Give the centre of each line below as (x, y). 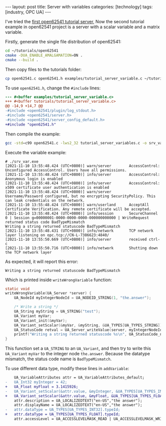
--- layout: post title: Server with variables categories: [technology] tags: (79, 7)
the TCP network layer (28, 252)
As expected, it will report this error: (41, 261)
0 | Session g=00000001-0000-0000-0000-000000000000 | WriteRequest (77, 218)
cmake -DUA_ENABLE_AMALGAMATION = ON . (44, 55)
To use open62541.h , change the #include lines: (53, 88)
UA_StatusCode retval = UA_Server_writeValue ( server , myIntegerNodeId (88, 330)
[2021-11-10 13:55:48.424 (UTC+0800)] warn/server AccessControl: (83, 166)
